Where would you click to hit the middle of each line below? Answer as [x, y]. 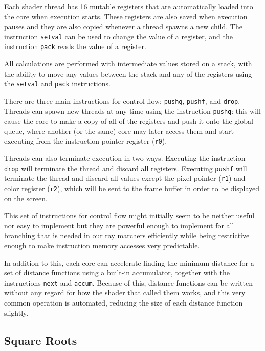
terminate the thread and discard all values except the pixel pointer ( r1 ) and [125, 178]
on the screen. [26, 198]
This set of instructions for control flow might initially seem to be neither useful [129, 215]
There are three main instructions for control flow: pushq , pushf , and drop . [122, 100]
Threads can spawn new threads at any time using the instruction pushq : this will [132, 111]
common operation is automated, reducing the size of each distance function [124, 303]
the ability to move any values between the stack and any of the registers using [128, 73]
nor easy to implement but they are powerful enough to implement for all [119, 225]
